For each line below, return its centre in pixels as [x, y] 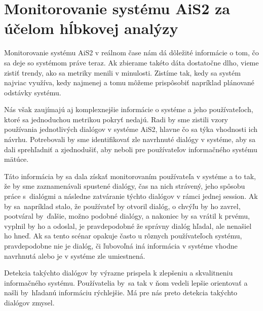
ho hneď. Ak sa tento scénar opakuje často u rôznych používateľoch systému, [123, 236]
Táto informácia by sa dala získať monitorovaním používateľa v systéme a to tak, [130, 176]
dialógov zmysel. [29, 302]
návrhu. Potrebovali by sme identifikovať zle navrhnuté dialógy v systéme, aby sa [130, 139]
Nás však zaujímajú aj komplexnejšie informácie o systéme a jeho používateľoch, [129, 109]
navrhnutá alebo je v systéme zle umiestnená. [75, 255]
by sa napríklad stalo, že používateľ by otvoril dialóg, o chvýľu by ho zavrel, [122, 206]
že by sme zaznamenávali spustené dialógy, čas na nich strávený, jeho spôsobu [125, 186]
